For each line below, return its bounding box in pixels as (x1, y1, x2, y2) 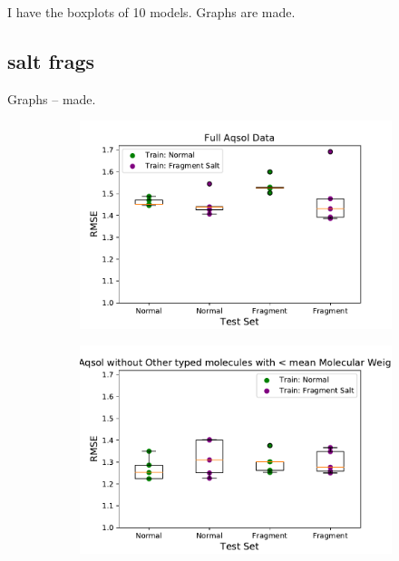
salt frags (7, 46, 95, 74)
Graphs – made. (7, 89, 96, 108)
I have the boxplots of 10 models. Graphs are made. (7, 3, 296, 21)
